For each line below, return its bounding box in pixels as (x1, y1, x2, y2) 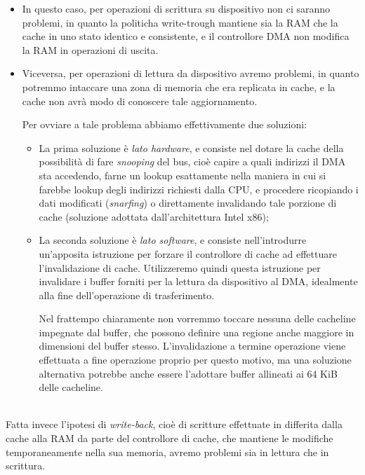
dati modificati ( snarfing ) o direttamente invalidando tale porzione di (39, 195, 337, 210)
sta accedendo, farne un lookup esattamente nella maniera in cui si (39, 167, 326, 182)
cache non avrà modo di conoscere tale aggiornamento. (22, 93, 258, 108)
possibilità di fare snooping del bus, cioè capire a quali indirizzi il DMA (39, 154, 346, 169)
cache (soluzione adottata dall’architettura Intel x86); (39, 209, 269, 223)
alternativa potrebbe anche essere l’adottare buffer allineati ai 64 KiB (39, 366, 338, 380)
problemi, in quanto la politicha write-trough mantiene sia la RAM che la (22, 15, 338, 29)
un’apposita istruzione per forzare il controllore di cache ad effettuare (39, 246, 337, 261)
